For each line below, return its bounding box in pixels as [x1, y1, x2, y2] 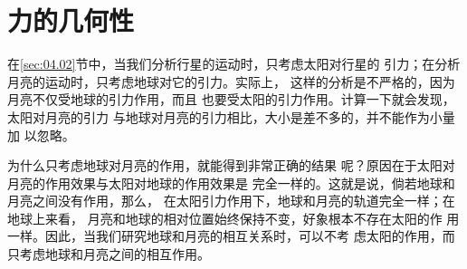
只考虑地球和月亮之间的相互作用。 [7, 245, 210, 264]
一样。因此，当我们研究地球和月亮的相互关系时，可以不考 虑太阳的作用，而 [7, 226, 455, 245]
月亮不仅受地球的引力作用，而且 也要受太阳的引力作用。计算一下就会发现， [7, 90, 455, 109]
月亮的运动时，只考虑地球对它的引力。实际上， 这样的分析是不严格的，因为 [7, 72, 455, 91]
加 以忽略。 [7, 125, 75, 144]
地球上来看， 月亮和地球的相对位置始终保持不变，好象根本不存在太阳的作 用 [7, 208, 460, 227]
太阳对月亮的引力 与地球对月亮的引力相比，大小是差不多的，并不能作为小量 [7, 107, 455, 126]
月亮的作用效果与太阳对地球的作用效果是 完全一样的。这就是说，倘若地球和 [7, 173, 455, 192]
